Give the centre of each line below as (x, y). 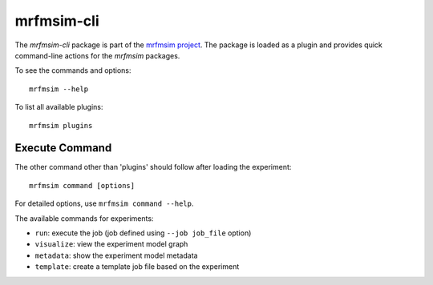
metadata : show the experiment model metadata (116, 255)
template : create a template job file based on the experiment (137, 267)
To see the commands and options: (73, 70)
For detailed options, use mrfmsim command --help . (104, 203)
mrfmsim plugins (61, 125)
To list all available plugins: (59, 107)
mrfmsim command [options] (82, 185)
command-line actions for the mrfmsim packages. (97, 55)
